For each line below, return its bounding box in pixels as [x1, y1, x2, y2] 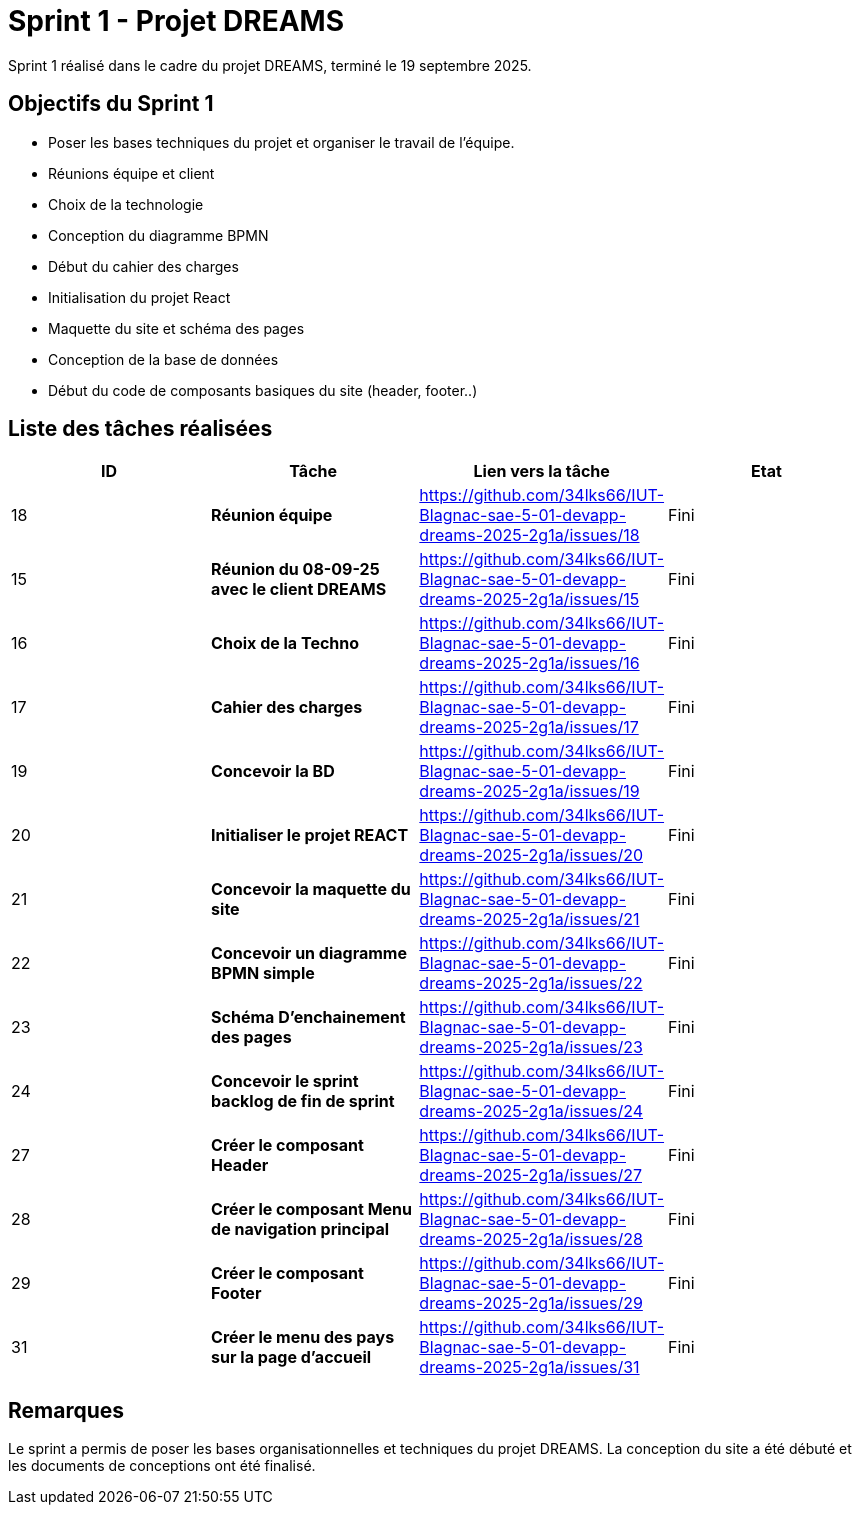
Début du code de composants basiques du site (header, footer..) [48, 381, 478, 399]
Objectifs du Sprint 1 [8, 91, 214, 117]
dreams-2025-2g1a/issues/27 [419, 1165, 642, 1186]
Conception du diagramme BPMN [48, 226, 269, 244]
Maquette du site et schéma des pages [48, 319, 305, 337]
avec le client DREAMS [211, 579, 387, 600]
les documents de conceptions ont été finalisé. [8, 1457, 316, 1475]
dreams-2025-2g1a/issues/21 [419, 909, 640, 930]
